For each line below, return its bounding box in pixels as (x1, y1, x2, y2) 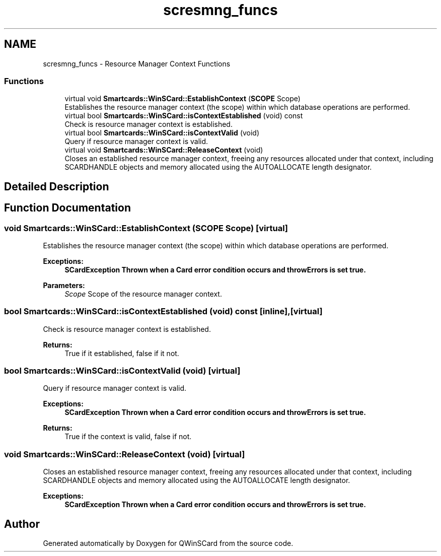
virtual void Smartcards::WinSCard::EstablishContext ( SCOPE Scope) (64, 94, 301, 103)
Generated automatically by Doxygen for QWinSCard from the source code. (43, 539, 293, 548)
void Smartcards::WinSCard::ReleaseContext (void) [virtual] (4, 449, 245, 459)
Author (4, 517, 40, 530)
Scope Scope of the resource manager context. (64, 289, 222, 298)
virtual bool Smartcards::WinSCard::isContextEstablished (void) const (64, 111, 303, 120)
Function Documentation (4, 201, 131, 215)
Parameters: (43, 281, 85, 290)
